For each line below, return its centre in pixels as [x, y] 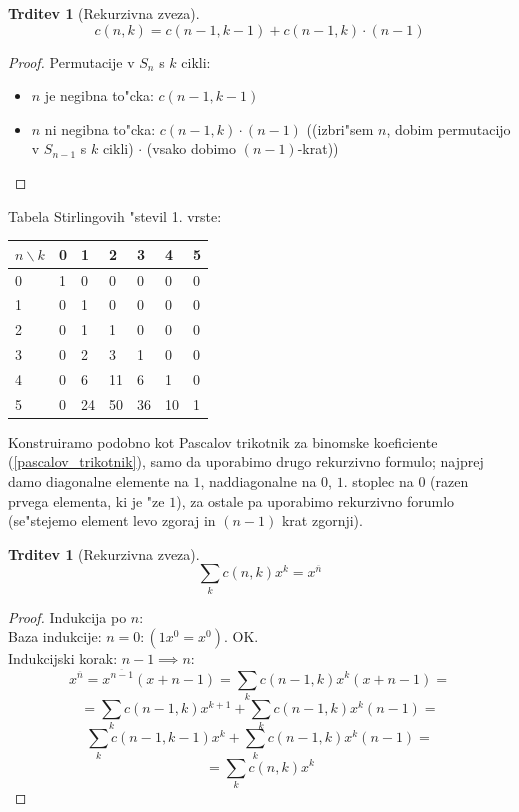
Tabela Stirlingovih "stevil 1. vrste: [115, 215]
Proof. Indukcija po [67, 616]
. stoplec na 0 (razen [406, 481]
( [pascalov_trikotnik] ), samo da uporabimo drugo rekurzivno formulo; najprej [246, 461]
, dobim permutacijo [448, 128]
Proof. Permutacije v [71, 61]
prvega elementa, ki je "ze [86, 500]
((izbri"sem [340, 128]
